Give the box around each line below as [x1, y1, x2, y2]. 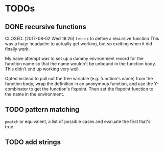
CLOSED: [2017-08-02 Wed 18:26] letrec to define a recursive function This [5, 35, 159, 41]
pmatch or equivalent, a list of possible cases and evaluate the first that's [5, 119, 151, 124]
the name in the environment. [5, 91, 65, 97]
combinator [5, 86, 28, 91]
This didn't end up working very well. [5, 66, 80, 72]
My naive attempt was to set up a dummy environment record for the [5, 56, 144, 61]
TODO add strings [5, 138, 61, 147]
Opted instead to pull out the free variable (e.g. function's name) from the [5, 76, 153, 81]
